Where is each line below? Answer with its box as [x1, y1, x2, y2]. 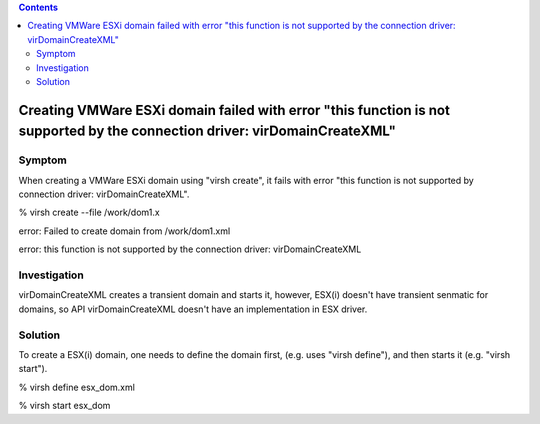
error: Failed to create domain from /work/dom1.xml [18, 225, 231, 237]
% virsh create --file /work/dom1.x [18, 206, 160, 219]
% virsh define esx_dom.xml [18, 381, 135, 393]
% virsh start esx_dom [18, 400, 111, 412]
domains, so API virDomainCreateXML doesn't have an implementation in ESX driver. [18, 303, 368, 315]
